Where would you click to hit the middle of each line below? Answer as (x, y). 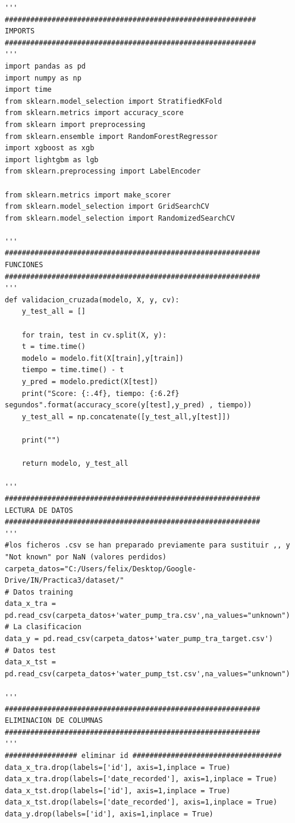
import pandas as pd (45, 66)
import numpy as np (43, 78)
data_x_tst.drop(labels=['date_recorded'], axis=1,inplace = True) (141, 802)
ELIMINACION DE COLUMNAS (54, 721)
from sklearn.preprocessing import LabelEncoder (103, 171)
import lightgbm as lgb (52, 160)
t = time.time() (54, 347)
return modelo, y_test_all (75, 464)
